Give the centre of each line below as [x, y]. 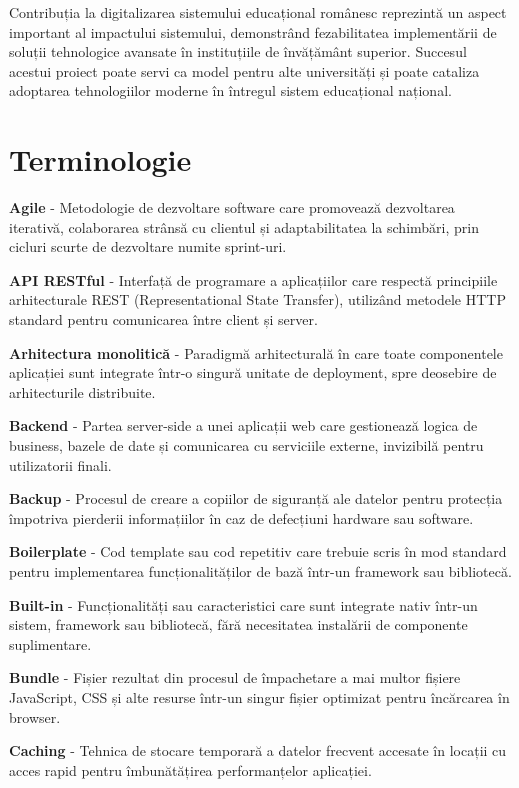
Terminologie [100, 159]
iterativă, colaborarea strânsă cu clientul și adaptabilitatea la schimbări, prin [244, 226]
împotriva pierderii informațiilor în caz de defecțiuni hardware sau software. [241, 517]
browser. [35, 716]
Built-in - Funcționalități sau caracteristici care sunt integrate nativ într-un [243, 604]
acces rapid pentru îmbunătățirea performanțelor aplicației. [190, 769]
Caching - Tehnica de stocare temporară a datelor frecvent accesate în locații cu [258, 750]
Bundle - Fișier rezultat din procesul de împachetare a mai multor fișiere [235, 677]
